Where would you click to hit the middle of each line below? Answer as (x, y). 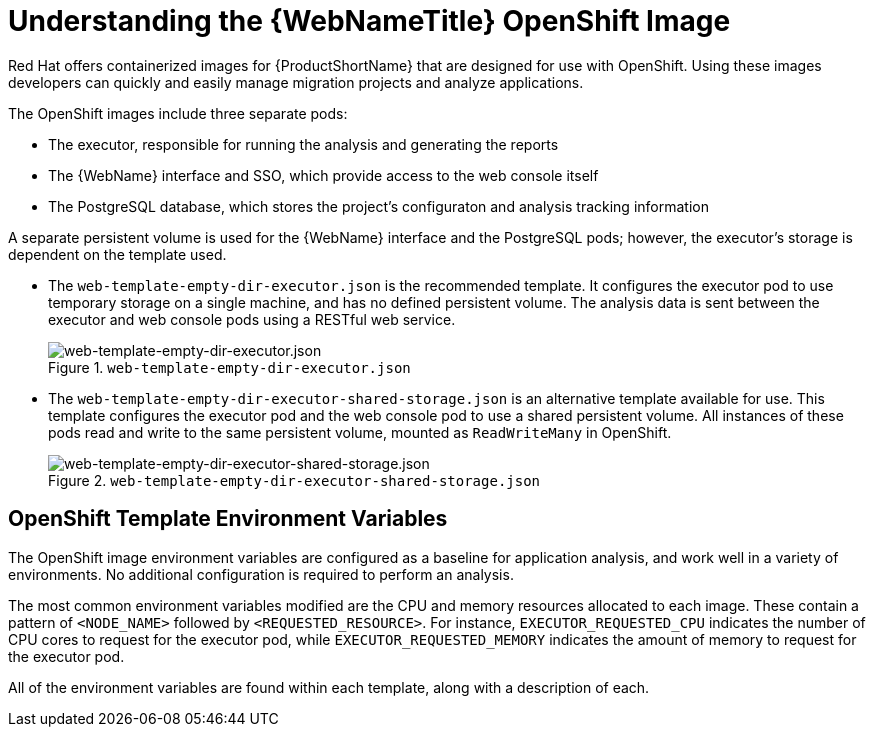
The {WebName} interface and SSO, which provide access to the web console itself (323, 175)
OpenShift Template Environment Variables (228, 519)
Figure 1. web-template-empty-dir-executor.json (229, 367)
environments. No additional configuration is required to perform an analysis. (261, 574)
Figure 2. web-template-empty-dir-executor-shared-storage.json (294, 480)
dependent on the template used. (117, 254)
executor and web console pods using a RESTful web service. (252, 319)
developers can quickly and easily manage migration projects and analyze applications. (296, 82)
